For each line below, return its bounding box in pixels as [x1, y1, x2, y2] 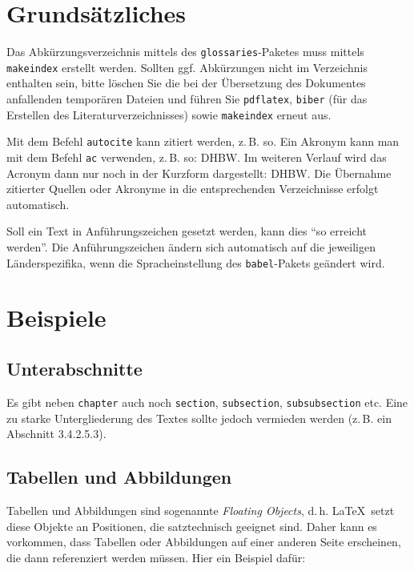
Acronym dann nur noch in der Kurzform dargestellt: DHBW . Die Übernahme [6, 164, 392, 181]
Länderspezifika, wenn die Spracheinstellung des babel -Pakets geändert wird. [6, 254, 385, 271]
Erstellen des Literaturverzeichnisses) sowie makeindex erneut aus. [6, 106, 332, 123]
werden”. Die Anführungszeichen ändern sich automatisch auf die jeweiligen [6, 239, 376, 255]
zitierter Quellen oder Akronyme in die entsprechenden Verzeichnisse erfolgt [6, 180, 379, 197]
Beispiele [6, 301, 107, 334]
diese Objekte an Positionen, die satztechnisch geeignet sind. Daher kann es [6, 517, 377, 534]
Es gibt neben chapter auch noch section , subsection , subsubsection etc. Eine [6, 393, 408, 410]
